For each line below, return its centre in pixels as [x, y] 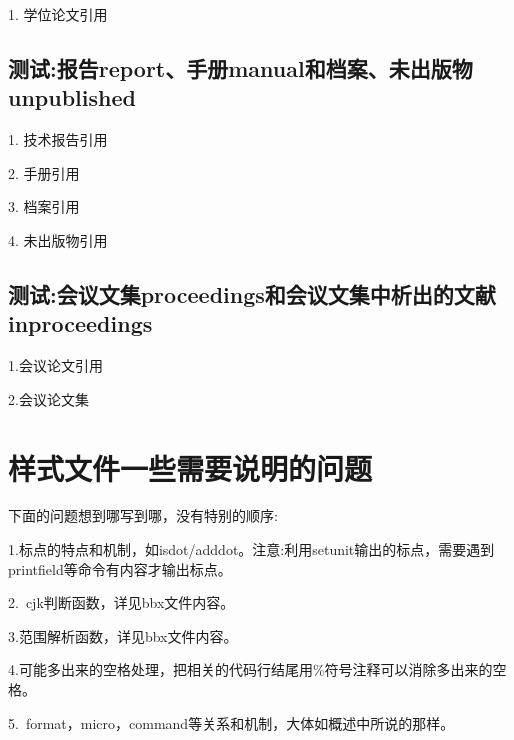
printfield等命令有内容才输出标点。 [120, 568]
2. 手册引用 [44, 172]
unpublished [72, 97]
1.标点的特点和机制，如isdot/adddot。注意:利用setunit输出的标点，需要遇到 [251, 549]
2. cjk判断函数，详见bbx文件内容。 [121, 602]
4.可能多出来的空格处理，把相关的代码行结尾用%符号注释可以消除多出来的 [250, 669]
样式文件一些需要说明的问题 [190, 467]
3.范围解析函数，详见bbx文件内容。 [123, 635]
